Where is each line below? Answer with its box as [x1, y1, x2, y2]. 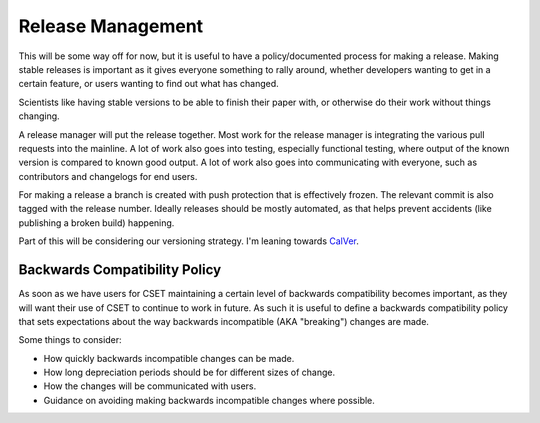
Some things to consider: [18, 334, 122, 346]
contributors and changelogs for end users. [18, 170, 198, 182]
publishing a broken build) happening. [18, 216, 175, 229]
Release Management [18, 15, 204, 37]
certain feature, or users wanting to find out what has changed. [18, 78, 279, 90]
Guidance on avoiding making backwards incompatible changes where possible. [43, 394, 375, 406]
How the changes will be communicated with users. [43, 380, 257, 392]
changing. [18, 110, 60, 122]
